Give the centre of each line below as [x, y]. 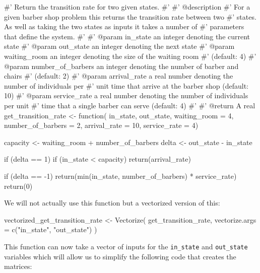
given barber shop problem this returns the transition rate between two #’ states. [130, 16]
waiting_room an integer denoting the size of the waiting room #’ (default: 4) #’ [130, 56]
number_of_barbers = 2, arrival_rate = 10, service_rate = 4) [101, 125]
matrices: [18, 266]
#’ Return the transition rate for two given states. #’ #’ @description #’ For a [127, 7]
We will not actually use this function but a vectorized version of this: [112, 203]
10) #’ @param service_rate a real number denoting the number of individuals [126, 95]
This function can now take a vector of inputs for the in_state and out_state [126, 246]
